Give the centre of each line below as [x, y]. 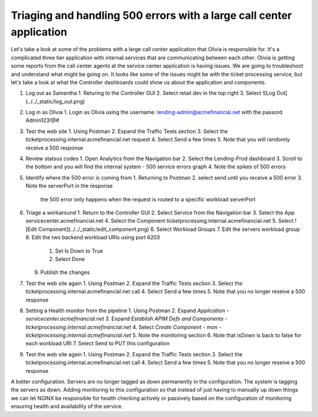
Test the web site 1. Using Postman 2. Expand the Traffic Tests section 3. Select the [127, 131]
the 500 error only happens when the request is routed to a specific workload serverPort [148, 199]
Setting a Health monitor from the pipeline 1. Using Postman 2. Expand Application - [127, 310]
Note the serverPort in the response [69, 186]
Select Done [70, 259]
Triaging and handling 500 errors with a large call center [151, 15]
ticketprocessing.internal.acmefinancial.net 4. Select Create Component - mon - [123, 327]
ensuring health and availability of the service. [67, 406]
